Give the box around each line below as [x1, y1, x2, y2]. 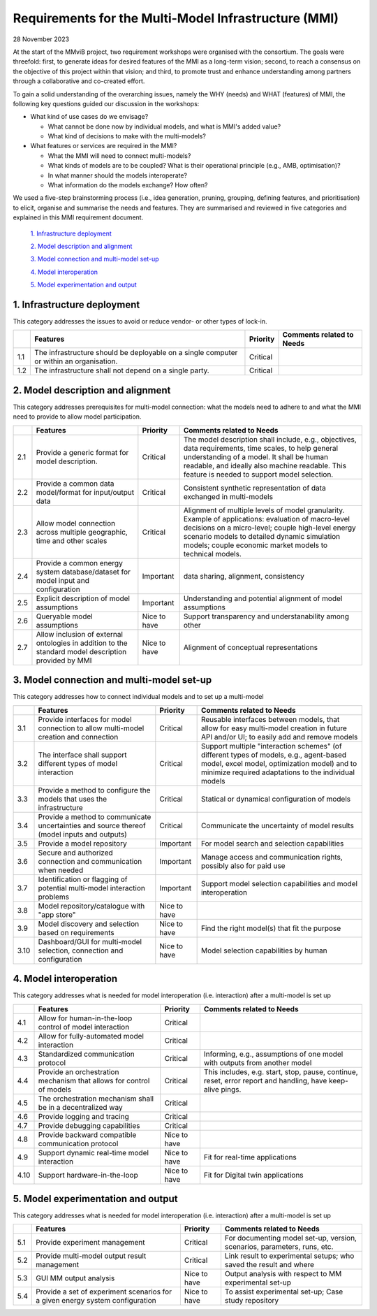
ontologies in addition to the [36, 638, 128, 648]
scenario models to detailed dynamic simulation [183, 531, 341, 541]
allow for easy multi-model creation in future [200, 723, 347, 733]
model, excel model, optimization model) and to [200, 758, 357, 768]
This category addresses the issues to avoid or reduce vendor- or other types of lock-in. [13, 317, 267, 326]
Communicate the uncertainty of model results [200, 820, 354, 830]
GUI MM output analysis [36, 1273, 115, 1283]
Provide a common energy [36, 558, 124, 567]
